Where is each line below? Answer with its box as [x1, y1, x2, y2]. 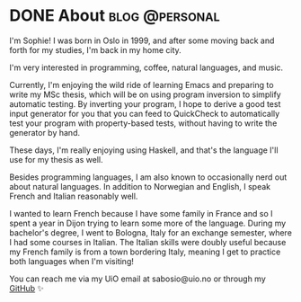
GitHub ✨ [9, 282, 45, 293]
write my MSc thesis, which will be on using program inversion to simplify [9, 89, 281, 100]
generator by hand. [9, 127, 81, 138]
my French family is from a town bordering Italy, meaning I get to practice [9, 246, 281, 257]
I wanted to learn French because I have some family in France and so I [9, 208, 273, 218]
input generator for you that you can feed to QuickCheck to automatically [9, 108, 280, 119]
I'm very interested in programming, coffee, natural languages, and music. [9, 62, 284, 73]
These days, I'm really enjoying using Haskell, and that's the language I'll [9, 145, 279, 155]
